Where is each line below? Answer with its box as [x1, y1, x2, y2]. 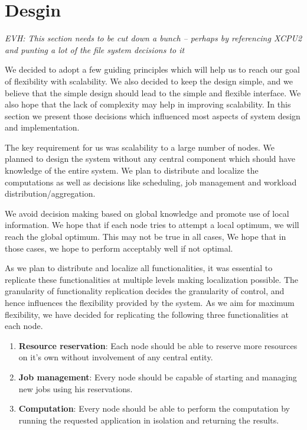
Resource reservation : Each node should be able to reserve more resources [18, 339, 298, 351]
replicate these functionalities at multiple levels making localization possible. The [5, 273, 299, 285]
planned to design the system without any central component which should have [5, 152, 295, 165]
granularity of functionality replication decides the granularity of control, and [5, 285, 285, 297]
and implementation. [5, 121, 80, 133]
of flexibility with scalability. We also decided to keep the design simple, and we [5, 74, 293, 87]
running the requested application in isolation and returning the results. [18, 413, 279, 426]
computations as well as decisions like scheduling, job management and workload [5, 175, 297, 188]
